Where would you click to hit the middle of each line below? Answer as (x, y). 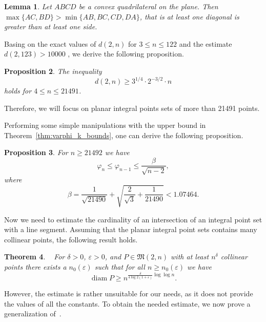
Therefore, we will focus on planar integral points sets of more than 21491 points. (132, 108)
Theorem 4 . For (35, 257)
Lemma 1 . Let (28, 6)
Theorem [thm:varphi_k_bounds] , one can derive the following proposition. (124, 135)
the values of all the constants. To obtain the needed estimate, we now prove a (127, 303)
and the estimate (206, 43)
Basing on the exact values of (50, 43)
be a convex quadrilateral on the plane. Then (148, 6)
